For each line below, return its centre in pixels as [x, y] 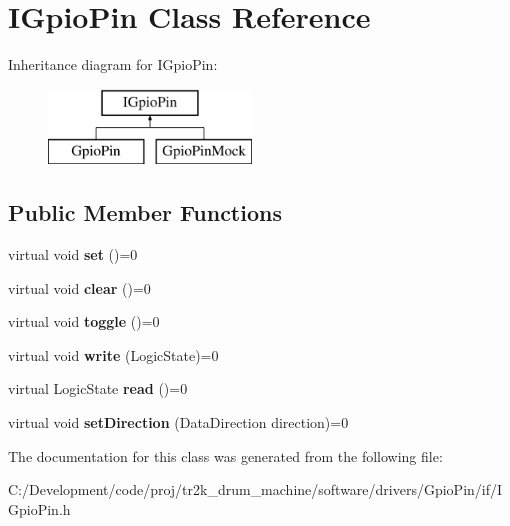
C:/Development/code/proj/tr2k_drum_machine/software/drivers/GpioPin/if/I [255, 489]
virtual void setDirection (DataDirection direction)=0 [178, 422]
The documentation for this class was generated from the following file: [225, 455]
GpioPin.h [39, 508]
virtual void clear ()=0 [79, 287]
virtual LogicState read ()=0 [98, 388]
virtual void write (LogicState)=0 [113, 354]
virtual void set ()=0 [73, 254]
